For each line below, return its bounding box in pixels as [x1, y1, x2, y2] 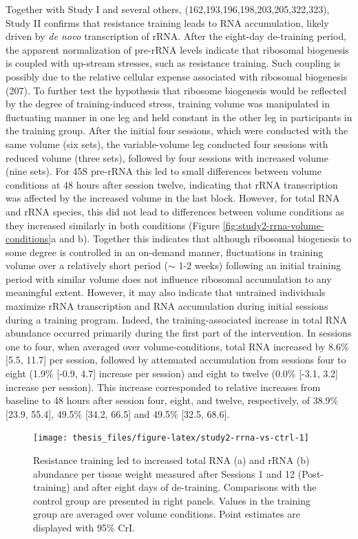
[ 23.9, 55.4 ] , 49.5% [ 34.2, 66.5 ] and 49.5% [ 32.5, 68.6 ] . [6, 406, 230, 421]
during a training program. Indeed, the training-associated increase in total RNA [6, 312, 348, 326]
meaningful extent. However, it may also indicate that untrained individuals [6, 285, 326, 299]
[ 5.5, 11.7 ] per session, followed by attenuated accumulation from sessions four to [6, 352, 346, 367]
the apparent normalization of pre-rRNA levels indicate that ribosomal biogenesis [6, 42, 349, 56]
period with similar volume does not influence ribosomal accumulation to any [6, 271, 332, 286]
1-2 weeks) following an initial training [178, 258, 341, 273]
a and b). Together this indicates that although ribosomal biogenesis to [51, 231, 352, 246]
